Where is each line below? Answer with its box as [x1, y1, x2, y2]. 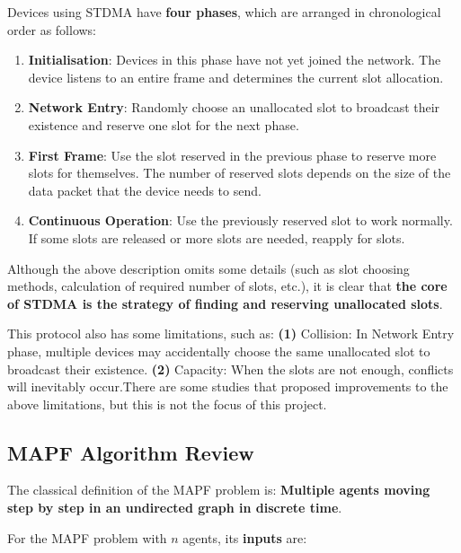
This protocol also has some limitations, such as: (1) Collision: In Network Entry [7, 324, 455, 343]
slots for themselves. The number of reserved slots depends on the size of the [28, 163, 451, 182]
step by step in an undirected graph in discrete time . [7, 498, 342, 517]
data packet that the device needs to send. [28, 180, 262, 199]
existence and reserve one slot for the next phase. [28, 115, 299, 134]
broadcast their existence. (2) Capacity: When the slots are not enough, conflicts [7, 359, 454, 378]
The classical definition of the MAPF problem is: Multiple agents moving [7, 480, 430, 499]
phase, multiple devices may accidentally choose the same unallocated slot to [7, 341, 430, 360]
